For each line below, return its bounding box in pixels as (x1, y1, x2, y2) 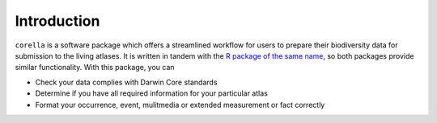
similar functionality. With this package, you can (15, 63, 175, 72)
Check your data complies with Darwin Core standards (35, 77, 218, 87)
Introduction (15, 12, 100, 30)
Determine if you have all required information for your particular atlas (35, 88, 269, 98)
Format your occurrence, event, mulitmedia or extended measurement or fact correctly (35, 100, 325, 109)
